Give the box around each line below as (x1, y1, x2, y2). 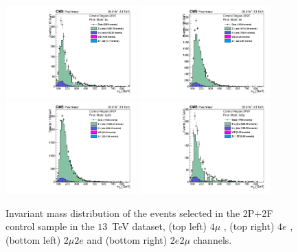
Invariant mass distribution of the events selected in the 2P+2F (5, 205, 273, 220)
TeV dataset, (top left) (112, 219, 207, 233)
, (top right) (223, 219, 275, 233)
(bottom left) (5, 233, 61, 247)
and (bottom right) (87, 233, 168, 247)
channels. (193, 233, 232, 247)
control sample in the (5, 219, 95, 233)
